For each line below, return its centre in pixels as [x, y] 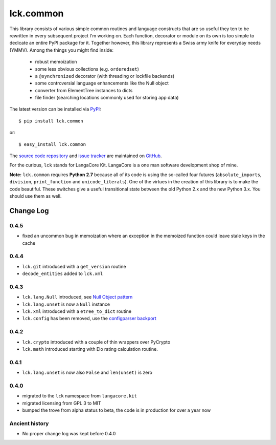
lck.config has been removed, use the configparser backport [89, 319]
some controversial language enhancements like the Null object [102, 83]
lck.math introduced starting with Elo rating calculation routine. [90, 349]
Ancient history [29, 423]
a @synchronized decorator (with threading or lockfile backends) [105, 76]
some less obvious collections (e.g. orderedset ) [87, 69]
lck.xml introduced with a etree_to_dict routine [77, 311]
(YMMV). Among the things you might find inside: [61, 50]
